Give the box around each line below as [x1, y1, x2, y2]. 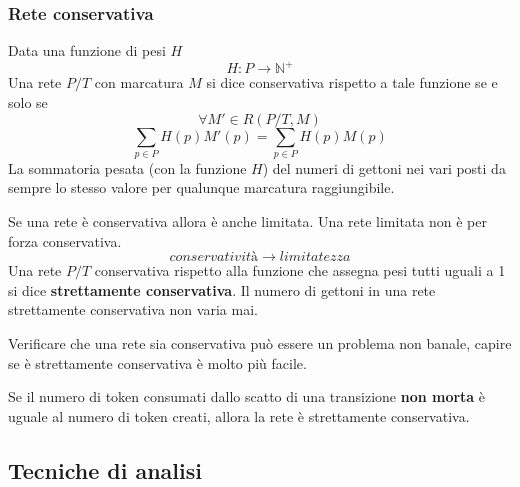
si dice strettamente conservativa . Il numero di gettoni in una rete [8, 279, 436, 300]
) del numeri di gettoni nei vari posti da [262, 157, 506, 178]
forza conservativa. [8, 230, 122, 251]
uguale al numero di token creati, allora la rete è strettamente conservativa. [8, 405, 470, 426]
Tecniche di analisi [8, 454, 202, 485]
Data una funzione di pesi [8, 40, 166, 61]
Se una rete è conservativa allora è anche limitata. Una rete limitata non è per [8, 211, 487, 232]
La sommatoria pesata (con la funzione [8, 157, 247, 178]
